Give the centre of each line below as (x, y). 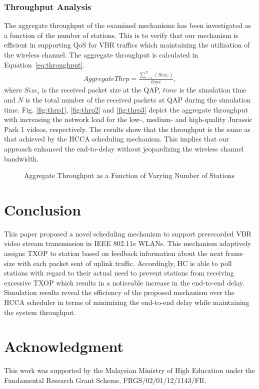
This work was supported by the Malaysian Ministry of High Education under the (130, 370)
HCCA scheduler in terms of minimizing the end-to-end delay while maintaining (127, 302)
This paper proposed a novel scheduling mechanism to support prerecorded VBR (128, 233)
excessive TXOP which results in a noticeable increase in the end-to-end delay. (124, 282)
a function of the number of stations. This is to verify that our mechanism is (121, 35)
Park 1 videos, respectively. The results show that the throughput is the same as (127, 129)
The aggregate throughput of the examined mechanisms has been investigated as (127, 25)
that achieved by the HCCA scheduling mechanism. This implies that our (117, 139)
